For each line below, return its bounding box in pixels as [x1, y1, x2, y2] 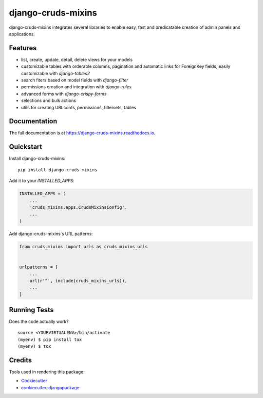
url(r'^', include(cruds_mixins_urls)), [29, 278, 128, 283]
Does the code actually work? [9, 318, 69, 324]
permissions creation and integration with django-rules [21, 84, 131, 90]
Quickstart [9, 143, 42, 151]
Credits [9, 356, 32, 364]
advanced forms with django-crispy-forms [21, 91, 107, 97]
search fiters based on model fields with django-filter [21, 77, 129, 83]
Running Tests [9, 305, 54, 314]
